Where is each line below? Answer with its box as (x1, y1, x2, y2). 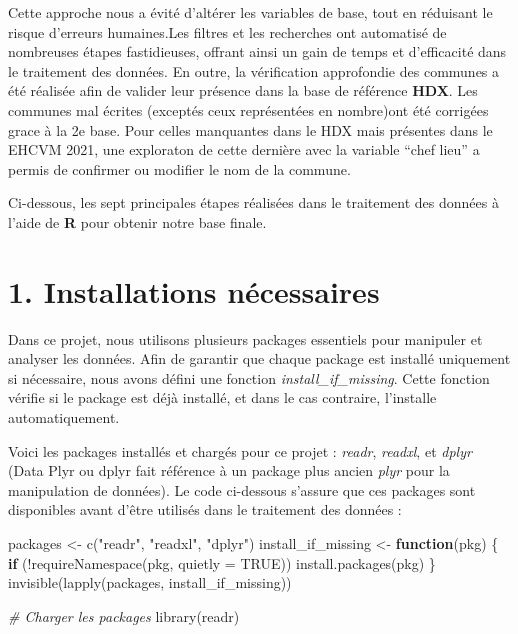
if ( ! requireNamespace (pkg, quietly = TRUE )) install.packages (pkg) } (8, 552, 436, 573)
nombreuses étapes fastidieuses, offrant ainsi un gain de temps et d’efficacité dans (8, 41, 507, 62)
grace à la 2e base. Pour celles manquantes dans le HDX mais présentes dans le (8, 119, 493, 140)
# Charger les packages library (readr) (8, 605, 240, 626)
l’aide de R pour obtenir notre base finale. (8, 211, 267, 232)
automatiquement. (8, 407, 120, 428)
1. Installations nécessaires (8, 270, 380, 311)
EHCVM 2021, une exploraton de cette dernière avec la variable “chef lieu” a (8, 139, 480, 160)
